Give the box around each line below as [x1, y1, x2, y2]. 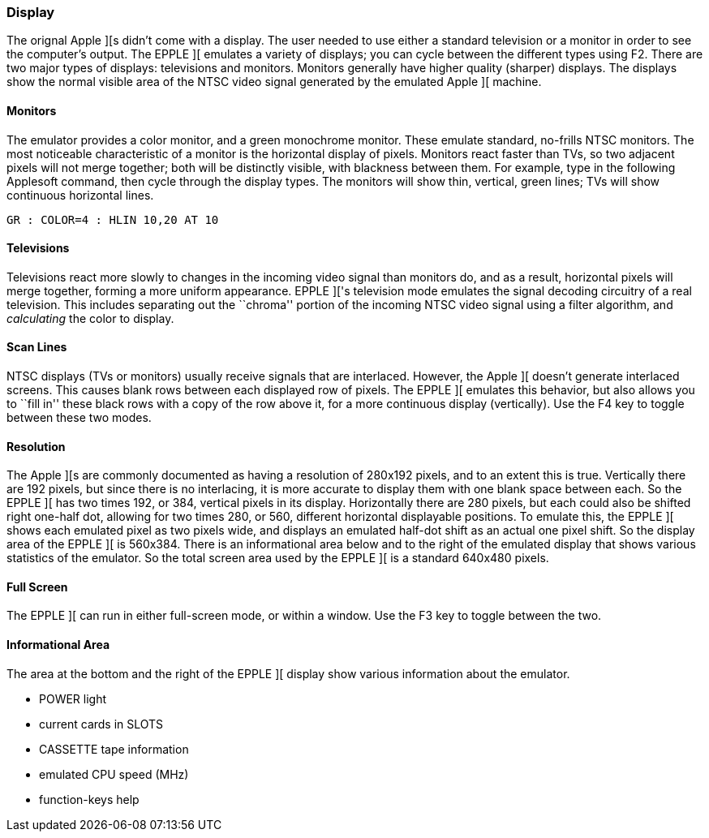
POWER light [39, 691, 107, 706]
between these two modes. [6, 410, 152, 425]
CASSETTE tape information [39, 741, 189, 756]
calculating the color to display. [6, 311, 174, 325]
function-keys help [39, 792, 140, 806]
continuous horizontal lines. [6, 187, 154, 202]
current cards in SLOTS [39, 716, 164, 731]
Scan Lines [6, 340, 67, 355]
